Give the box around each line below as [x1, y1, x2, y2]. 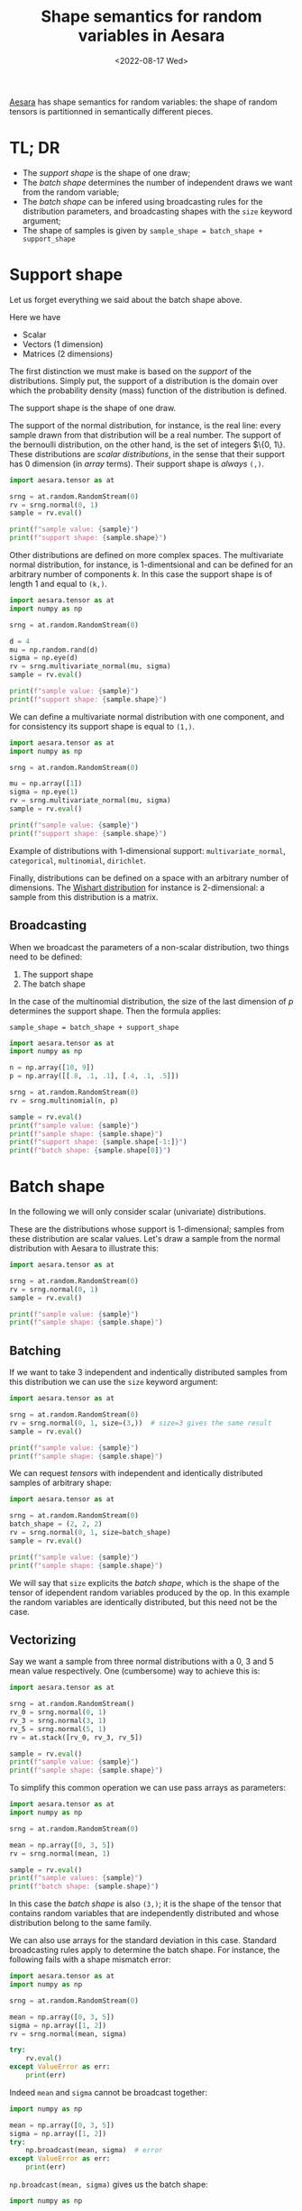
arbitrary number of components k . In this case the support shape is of [9, 569, 273, 580]
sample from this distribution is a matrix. [9, 891, 159, 903]
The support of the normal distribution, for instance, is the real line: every [9, 419, 281, 430]
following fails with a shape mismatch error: [9, 1954, 171, 1965]
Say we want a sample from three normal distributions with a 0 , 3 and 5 [9, 1656, 274, 1667]
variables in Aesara [78, 25, 225, 46]
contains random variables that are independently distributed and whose [9, 1908, 279, 1919]
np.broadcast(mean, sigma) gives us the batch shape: [9, 2179, 209, 2190]
